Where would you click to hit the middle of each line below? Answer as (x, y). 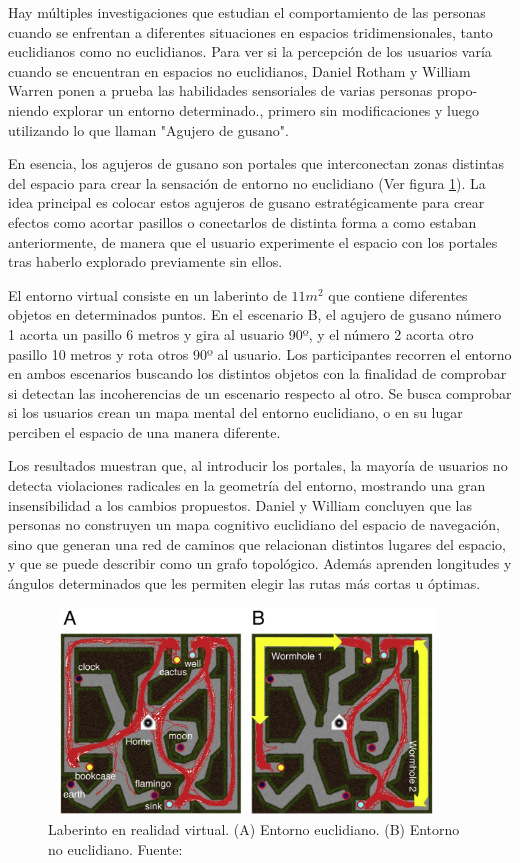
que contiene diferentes (398, 294)
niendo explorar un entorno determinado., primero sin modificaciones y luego (243, 109)
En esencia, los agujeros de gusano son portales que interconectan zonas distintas (256, 163)
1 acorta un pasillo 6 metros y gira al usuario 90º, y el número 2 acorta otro (241, 333)
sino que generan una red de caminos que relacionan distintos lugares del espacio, (257, 543)
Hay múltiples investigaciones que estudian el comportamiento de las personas (247, 12)
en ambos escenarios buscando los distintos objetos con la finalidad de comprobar (257, 373)
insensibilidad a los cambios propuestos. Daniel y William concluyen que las (240, 504)
